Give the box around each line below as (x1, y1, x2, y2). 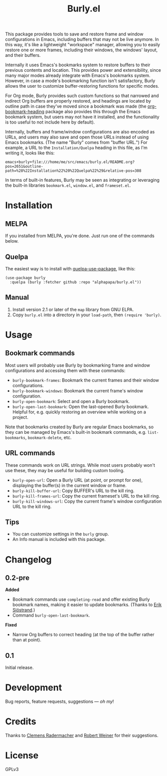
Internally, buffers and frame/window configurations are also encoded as (5, 129, 155, 135)
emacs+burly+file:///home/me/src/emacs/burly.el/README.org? (5, 160, 135, 165)
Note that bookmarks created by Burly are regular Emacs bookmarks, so (5, 424, 154, 430)
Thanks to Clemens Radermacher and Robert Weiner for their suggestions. (5, 733, 159, 739)
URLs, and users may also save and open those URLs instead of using (5, 134, 149, 140)
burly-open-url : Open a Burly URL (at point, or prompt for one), (12, 477, 143, 483)
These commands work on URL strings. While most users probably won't (5, 462, 156, 468)
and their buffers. (5, 52, 41, 58)
